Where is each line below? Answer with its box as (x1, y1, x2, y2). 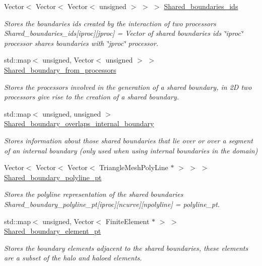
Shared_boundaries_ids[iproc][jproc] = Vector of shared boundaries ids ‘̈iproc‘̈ (4, 28, 243, 38)
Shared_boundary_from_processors (4, 64, 116, 75)
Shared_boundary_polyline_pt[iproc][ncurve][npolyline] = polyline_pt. (4, 198, 220, 209)
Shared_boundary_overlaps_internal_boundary (4, 118, 154, 129)
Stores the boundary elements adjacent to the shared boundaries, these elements (4, 242, 248, 253)
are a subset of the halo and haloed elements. (4, 252, 142, 263)
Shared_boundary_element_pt (4, 226, 101, 236)
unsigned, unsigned (42, 108, 101, 119)
